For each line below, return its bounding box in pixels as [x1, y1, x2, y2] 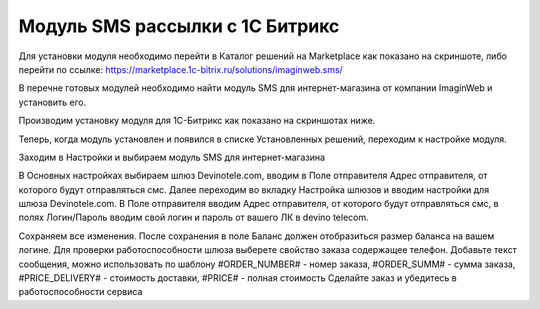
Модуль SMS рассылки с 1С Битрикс [18, 15, 340, 37]
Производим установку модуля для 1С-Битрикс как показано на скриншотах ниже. [18, 115, 376, 127]
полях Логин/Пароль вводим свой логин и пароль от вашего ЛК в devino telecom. [18, 211, 369, 224]
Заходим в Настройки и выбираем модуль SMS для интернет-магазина [18, 151, 325, 163]
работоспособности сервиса [18, 286, 143, 298]
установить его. [18, 96, 87, 108]
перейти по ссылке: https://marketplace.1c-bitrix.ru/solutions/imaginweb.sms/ [18, 63, 344, 75]
